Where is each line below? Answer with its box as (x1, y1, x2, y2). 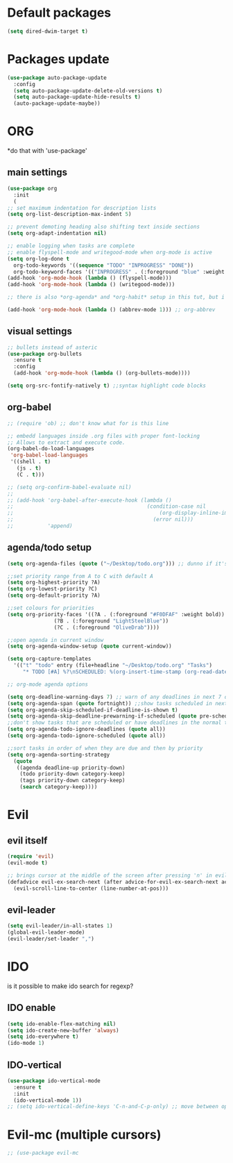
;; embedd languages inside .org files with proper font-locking (7, 432, 200, 439)
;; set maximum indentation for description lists (7, 204, 157, 211)
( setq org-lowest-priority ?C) (7, 586, 98, 593)
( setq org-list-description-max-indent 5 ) (7, 211, 132, 218)
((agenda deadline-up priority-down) (16, 764, 126, 771)
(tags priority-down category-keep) (19, 777, 126, 784)
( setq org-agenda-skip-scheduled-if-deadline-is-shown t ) (7, 707, 178, 714)
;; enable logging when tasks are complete (7, 242, 135, 249)
